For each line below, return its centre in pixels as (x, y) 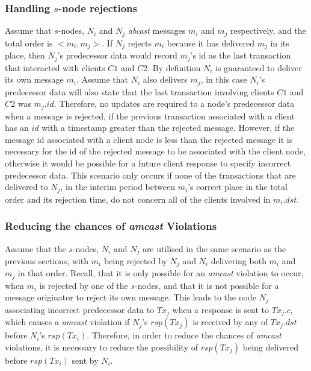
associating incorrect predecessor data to (80, 309)
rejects (140, 43)
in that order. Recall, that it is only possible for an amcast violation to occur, (161, 273)
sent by (85, 360)
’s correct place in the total (238, 187)
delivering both (239, 260)
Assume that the (35, 248)
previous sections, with (47, 260)
